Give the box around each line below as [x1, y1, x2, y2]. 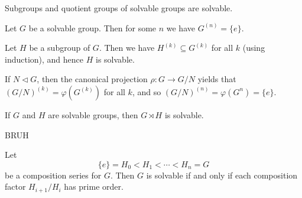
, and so [132, 85, 161, 98]
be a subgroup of [29, 41, 90, 54]
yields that [197, 73, 236, 85]
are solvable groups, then [48, 108, 138, 121]
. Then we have [99, 41, 155, 54]
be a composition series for [5, 168, 102, 181]
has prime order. [64, 180, 124, 193]
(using [242, 41, 265, 54]
